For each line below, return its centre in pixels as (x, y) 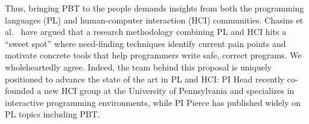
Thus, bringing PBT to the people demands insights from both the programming (154, 8)
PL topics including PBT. (53, 114)
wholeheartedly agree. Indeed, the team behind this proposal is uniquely (139, 67)
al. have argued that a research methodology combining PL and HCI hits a (146, 32)
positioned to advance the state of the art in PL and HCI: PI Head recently (145, 79)
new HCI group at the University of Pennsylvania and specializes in (169, 91)
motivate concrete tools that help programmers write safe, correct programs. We (153, 55)
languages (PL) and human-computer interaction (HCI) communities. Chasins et (154, 20)
